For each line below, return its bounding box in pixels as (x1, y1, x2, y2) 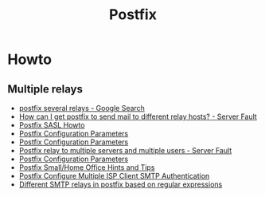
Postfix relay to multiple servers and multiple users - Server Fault (18, 146, 232, 155)
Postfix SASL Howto (18, 120, 85, 129)
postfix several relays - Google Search (18, 104, 145, 112)
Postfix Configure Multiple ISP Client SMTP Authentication (18, 171, 210, 180)
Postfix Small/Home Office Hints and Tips (18, 163, 155, 172)
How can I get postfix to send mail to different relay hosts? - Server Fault (18, 112, 258, 121)
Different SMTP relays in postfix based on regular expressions (18, 179, 223, 189)
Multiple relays (7, 82, 83, 96)
